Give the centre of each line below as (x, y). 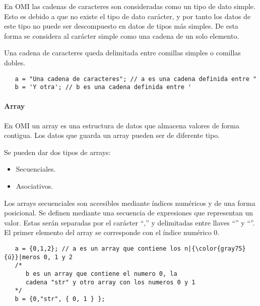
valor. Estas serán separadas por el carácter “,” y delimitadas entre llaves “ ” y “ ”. (129, 222)
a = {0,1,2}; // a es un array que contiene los (98, 249)
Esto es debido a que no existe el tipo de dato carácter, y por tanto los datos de (127, 16)
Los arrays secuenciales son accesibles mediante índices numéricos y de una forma (130, 203)
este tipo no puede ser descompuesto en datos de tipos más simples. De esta (121, 26)
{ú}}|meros (22, 257)
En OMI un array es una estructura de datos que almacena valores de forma (122, 125)
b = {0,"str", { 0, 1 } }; (60, 299)
